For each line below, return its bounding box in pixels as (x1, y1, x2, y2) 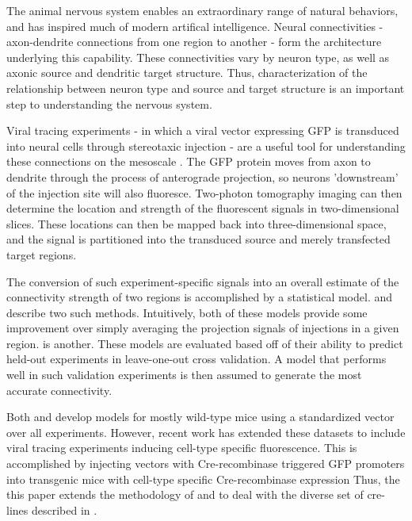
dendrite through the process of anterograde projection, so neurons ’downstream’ (6, 168, 399, 185)
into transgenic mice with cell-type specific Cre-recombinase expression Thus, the (6, 470, 400, 487)
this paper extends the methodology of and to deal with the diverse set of (6, 486, 364, 503)
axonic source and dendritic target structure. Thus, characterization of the (6, 64, 368, 81)
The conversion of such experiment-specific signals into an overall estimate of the (6, 273, 399, 289)
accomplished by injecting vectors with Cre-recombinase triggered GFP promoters (6, 455, 405, 472)
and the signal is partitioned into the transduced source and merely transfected (6, 231, 391, 247)
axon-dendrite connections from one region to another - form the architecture (6, 33, 382, 50)
